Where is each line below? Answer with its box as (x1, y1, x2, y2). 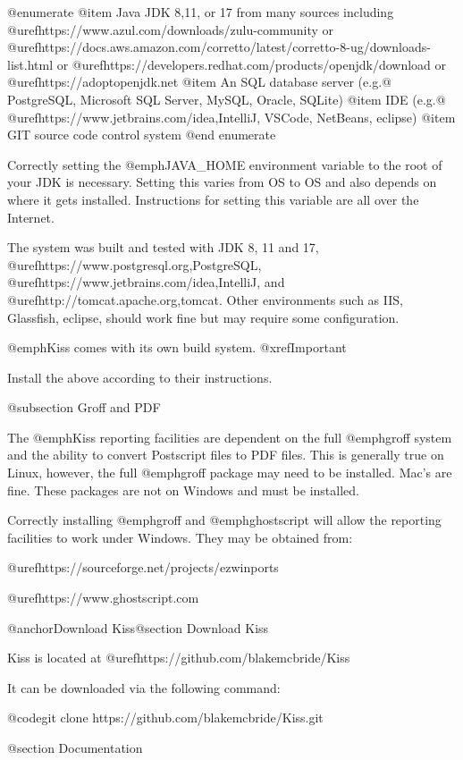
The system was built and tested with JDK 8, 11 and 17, (7, 238, 319, 257)
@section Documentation (7, 739, 143, 756)
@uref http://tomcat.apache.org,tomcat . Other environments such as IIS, (7, 290, 403, 308)
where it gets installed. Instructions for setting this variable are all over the (7, 190, 419, 208)
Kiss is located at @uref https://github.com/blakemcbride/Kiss (7, 648, 350, 667)
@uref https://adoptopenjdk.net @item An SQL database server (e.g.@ (7, 72, 391, 91)
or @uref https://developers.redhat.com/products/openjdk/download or (56, 55, 447, 73)
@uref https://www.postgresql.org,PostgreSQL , (7, 255, 262, 274)
